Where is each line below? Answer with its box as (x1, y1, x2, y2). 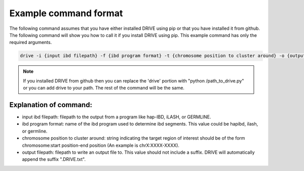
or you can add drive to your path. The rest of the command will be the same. (23, 85, 185, 91)
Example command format (9, 8, 123, 19)
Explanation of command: (9, 100, 92, 109)
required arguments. (9, 39, 52, 46)
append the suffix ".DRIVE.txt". (22, 156, 86, 162)
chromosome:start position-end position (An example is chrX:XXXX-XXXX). (22, 142, 180, 148)
